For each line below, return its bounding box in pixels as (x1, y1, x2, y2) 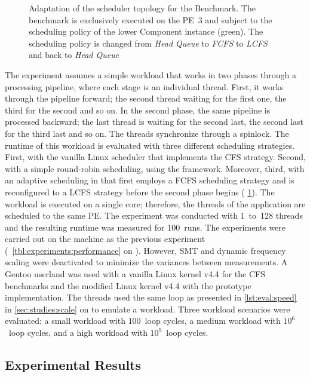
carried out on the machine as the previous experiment (5, 232, 205, 245)
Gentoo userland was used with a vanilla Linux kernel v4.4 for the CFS (5, 268, 266, 280)
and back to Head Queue (29, 48, 119, 61)
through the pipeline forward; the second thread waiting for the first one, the (5, 92, 287, 105)
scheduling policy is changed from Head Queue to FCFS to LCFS (29, 36, 268, 49)
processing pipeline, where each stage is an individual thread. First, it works (5, 80, 284, 93)
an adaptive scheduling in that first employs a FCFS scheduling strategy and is (5, 174, 294, 186)
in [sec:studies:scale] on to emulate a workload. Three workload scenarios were (5, 302, 290, 315)
